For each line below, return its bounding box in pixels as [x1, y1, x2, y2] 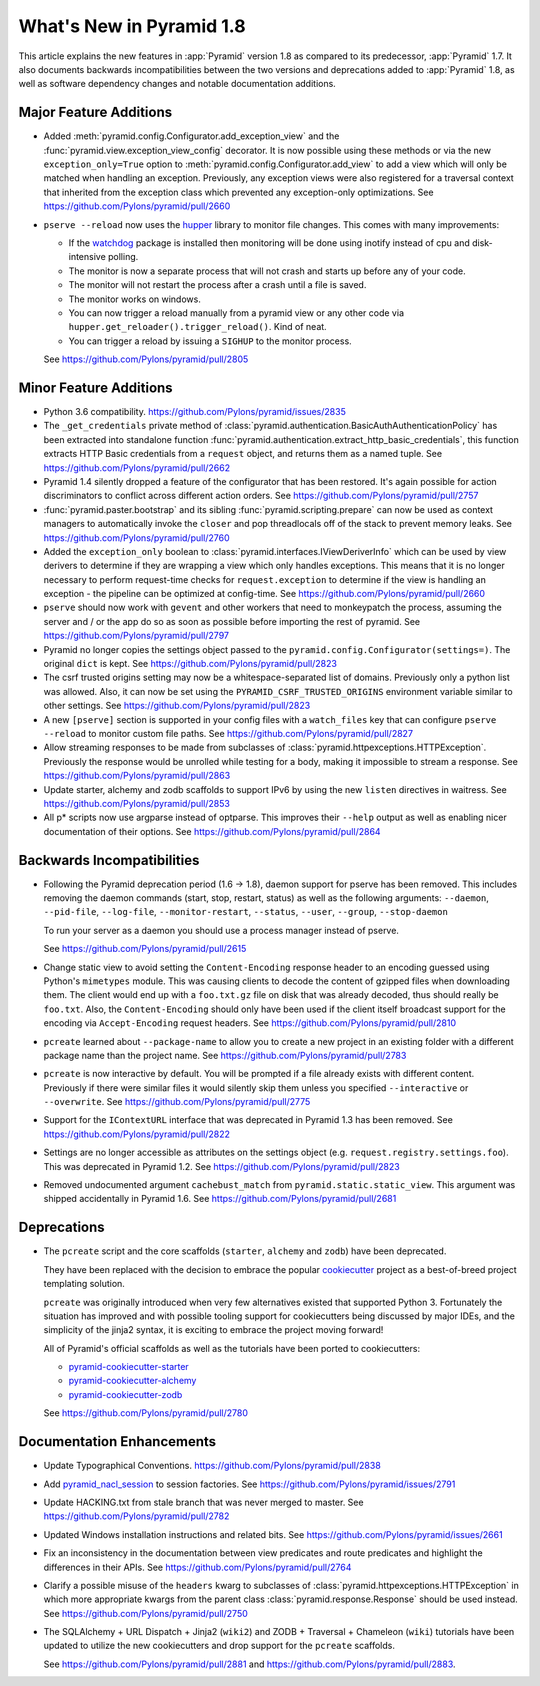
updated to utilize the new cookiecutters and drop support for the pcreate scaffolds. [43, 1640, 395, 1652]
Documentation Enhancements [18, 1433, 217, 1450]
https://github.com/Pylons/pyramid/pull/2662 [43, 461, 230, 474]
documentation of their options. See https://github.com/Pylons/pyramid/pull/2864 [43, 825, 381, 837]
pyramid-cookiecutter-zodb [68, 1388, 183, 1400]
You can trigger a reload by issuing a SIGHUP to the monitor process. [68, 335, 352, 347]
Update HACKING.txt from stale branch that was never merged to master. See [43, 1496, 364, 1508]
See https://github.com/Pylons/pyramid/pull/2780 [43, 1407, 249, 1419]
